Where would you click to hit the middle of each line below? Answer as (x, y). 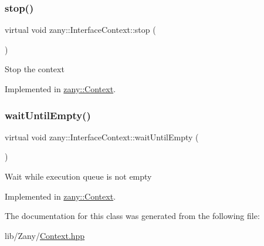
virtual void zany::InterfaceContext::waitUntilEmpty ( (102, 137)
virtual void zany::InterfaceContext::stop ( (80, 30)
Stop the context (35, 69)
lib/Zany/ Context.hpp (45, 235)
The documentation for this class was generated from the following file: (132, 216)
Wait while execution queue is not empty (78, 176)
